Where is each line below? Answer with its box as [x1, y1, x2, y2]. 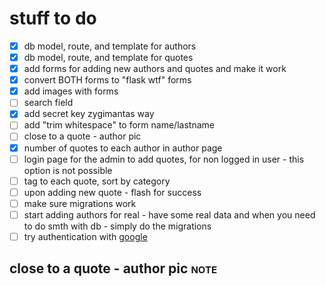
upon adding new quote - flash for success [23, 186, 202, 198]
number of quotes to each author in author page [23, 142, 223, 154]
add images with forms [23, 85, 119, 97]
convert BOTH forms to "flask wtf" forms [23, 74, 192, 86]
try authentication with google [23, 230, 148, 242]
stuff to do [9, 7, 97, 30]
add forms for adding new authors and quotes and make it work [23, 63, 287, 75]
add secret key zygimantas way [23, 108, 155, 120]
